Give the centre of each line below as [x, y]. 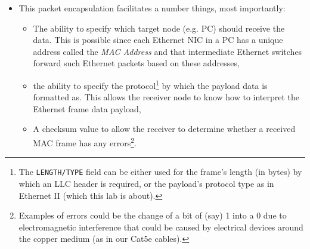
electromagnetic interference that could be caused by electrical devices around [161, 227]
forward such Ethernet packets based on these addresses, [136, 63]
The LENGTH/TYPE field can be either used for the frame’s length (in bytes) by [160, 172]
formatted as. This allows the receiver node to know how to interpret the [166, 97]
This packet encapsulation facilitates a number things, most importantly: [152, 8]
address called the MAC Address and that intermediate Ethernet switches [168, 51]
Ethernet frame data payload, [87, 108]
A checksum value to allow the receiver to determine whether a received [164, 129]
